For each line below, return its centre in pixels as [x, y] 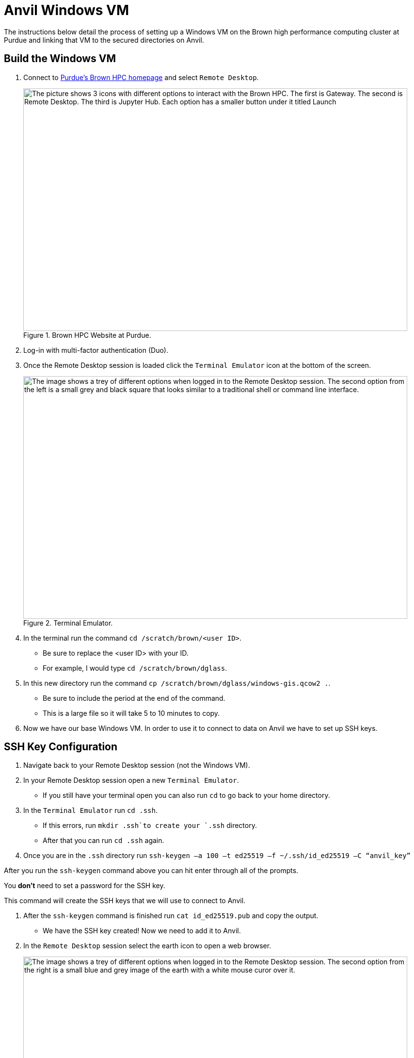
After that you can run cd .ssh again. [103, 841]
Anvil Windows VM [67, 10]
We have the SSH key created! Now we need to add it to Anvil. [142, 931]
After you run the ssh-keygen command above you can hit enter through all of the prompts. [151, 871]
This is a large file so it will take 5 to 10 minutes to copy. [131, 713]
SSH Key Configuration [61, 747]
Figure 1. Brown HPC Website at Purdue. [87, 335]
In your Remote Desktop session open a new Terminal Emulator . [131, 780]
